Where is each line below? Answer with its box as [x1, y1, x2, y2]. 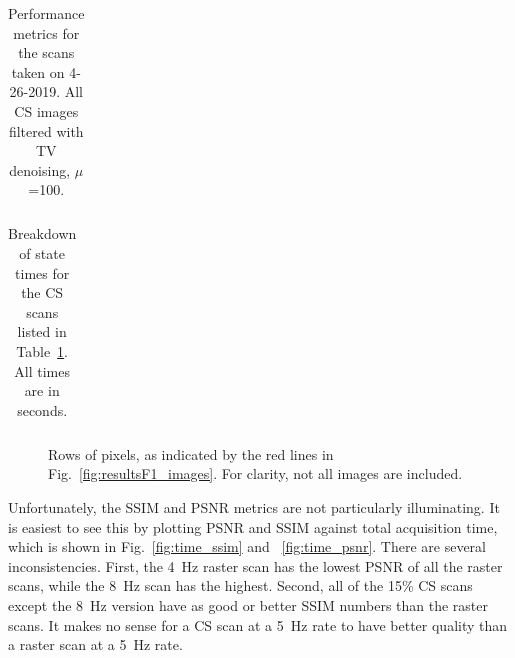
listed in [17, 321, 67, 342]
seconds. [17, 399, 68, 420]
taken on [11, 61, 65, 82]
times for [15, 262, 70, 283]
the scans [18, 42, 75, 63]
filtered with [8, 120, 84, 141]
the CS [21, 282, 64, 303]
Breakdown [8, 223, 77, 244]
